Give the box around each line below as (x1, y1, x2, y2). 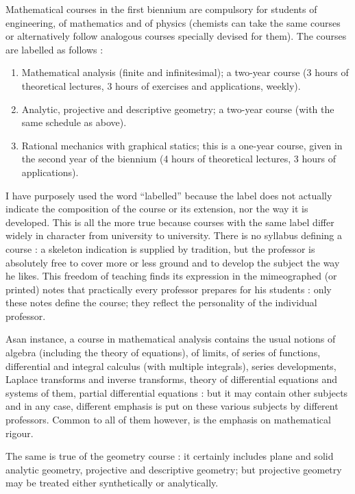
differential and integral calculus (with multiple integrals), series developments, (5, 358, 336, 373)
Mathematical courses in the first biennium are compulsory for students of (5, 2, 317, 16)
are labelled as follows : (5, 42, 103, 56)
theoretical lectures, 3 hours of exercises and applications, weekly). (21, 78, 301, 92)
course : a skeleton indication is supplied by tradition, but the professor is (5, 241, 315, 256)
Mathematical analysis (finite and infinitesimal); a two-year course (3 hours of (21, 65, 349, 79)
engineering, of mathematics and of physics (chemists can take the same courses (5, 15, 341, 29)
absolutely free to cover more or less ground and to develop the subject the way (5, 255, 340, 269)
